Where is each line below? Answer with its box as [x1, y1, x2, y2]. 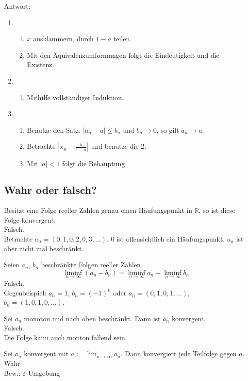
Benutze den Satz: [27, 124, 81, 135]
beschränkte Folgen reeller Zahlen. [41, 260, 143, 270]
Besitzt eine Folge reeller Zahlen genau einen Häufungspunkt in [4, 205, 192, 215]
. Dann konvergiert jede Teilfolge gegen [120, 348, 237, 359]
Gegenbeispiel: [4, 287, 47, 297]
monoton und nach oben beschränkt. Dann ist [24, 313, 161, 323]
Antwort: [4, 1, 31, 11]
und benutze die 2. [91, 141, 147, 151]
